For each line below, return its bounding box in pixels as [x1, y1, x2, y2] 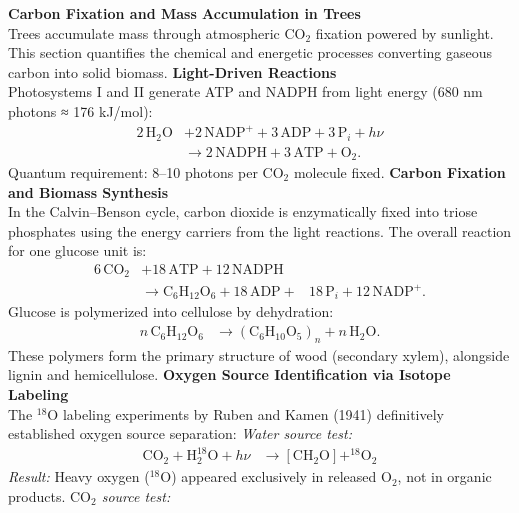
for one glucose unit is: [8, 240, 147, 261]
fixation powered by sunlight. [315, 22, 494, 43]
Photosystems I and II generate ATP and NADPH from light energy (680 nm [8, 81, 483, 102]
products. [8, 485, 66, 506]
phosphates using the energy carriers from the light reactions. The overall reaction [8, 220, 512, 241]
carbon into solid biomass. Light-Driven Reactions [8, 61, 337, 82]
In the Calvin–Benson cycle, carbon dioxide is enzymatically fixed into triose [8, 201, 478, 222]
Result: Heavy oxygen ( [8, 466, 150, 487]
